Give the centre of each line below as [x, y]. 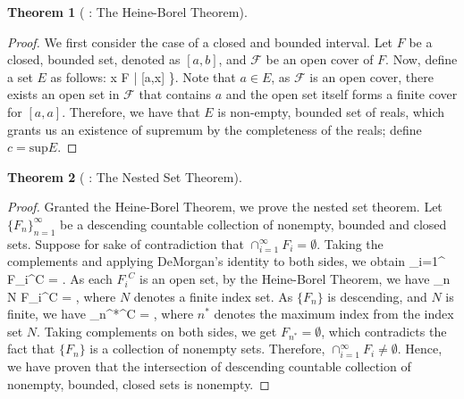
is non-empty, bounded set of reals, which [331, 111]
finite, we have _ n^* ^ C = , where [101, 314]
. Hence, [420, 349]
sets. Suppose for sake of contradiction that [126, 243]
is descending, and [377, 296]
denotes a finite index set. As [213, 296]
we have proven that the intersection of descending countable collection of [209, 366]
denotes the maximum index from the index [334, 314]
